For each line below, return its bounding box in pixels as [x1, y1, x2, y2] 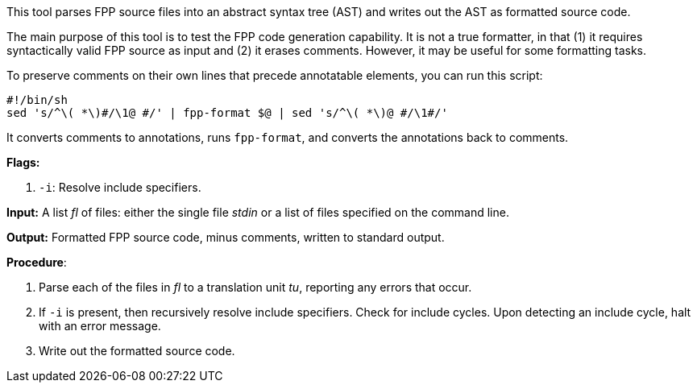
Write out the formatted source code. [39, 344, 235, 358]
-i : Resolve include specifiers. [39, 180, 201, 194]
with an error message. [39, 319, 161, 333]
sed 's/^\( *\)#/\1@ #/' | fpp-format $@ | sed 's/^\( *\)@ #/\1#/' [6, 106, 448, 119]
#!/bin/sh [6, 93, 68, 106]
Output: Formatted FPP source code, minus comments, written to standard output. [6, 230, 445, 244]
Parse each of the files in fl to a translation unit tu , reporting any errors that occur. [39, 280, 472, 294]
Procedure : [6, 255, 67, 269]
